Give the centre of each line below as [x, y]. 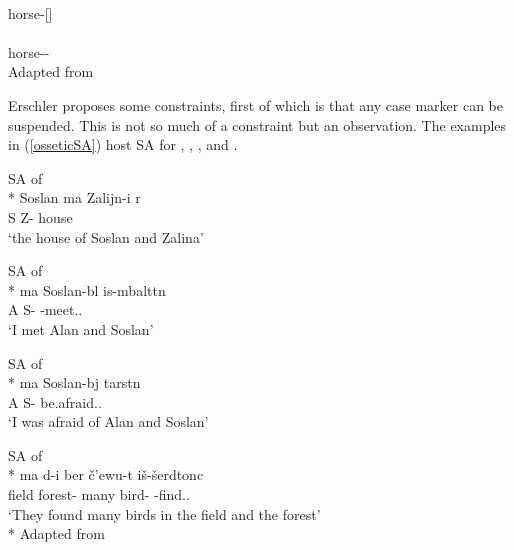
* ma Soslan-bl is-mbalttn [87, 289]
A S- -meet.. [45, 309]
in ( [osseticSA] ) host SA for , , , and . [123, 144]
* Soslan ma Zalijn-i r [74, 197]
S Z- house [40, 216]
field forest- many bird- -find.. [99, 494]
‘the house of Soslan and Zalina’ [106, 236]
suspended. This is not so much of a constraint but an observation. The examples [257, 124]
